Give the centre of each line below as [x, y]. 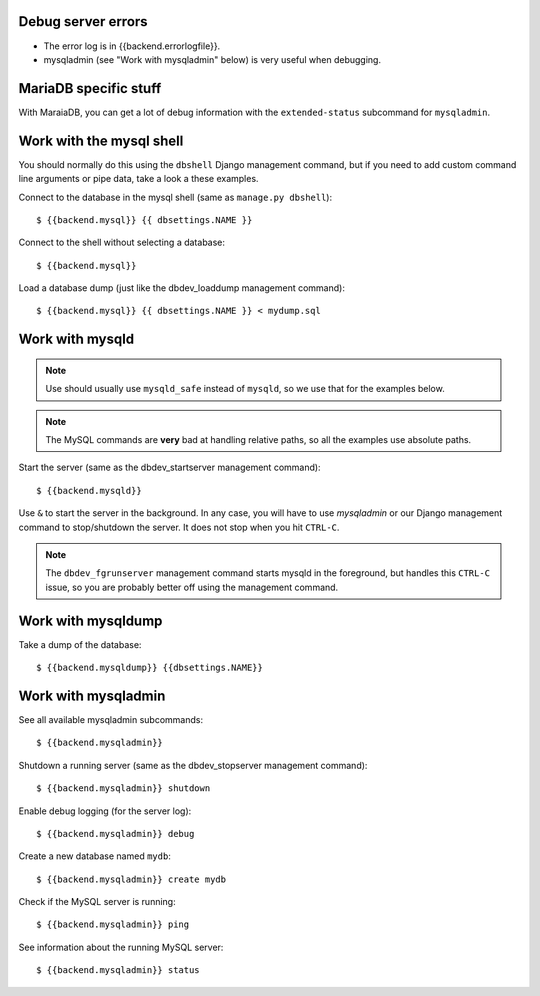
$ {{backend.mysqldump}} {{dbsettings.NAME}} [150, 668]
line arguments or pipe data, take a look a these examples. [138, 179]
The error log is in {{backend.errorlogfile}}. [132, 46]
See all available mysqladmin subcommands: [111, 719]
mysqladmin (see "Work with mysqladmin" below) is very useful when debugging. [212, 59]
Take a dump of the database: [80, 644]
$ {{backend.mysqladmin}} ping [113, 924]
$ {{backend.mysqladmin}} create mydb [131, 879]
